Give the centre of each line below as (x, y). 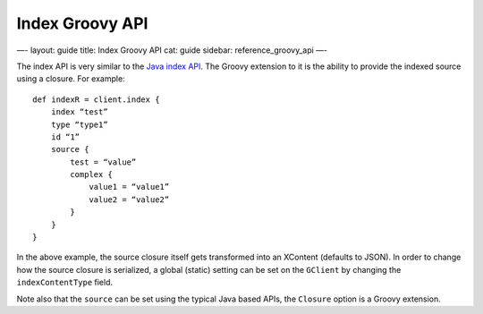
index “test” (79, 112)
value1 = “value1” (129, 187)
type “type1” (79, 124)
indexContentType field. (65, 283)
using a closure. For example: (71, 79)
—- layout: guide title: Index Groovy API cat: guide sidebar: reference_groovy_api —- (172, 50)
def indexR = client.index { (96, 99)
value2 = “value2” (129, 199)
